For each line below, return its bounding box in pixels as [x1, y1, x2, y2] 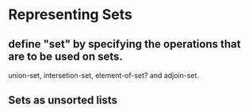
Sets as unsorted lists [8, 94, 117, 107]
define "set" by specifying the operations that [8, 37, 241, 51]
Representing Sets [8, 6, 132, 24]
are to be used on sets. [8, 49, 123, 63]
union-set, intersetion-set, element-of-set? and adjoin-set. [8, 71, 200, 80]
